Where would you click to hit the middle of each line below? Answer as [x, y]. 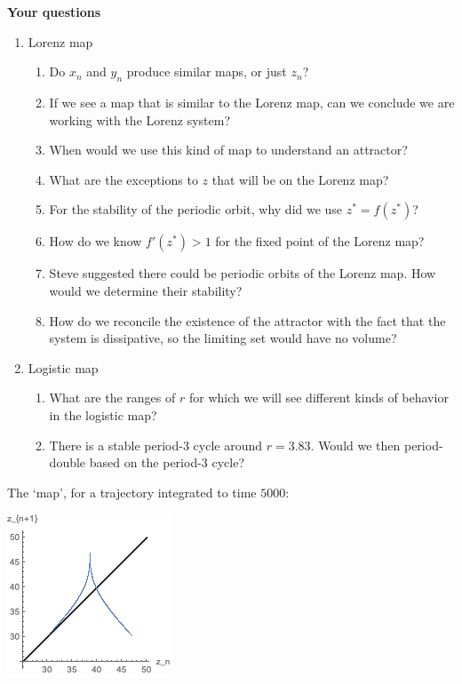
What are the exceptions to [123, 179]
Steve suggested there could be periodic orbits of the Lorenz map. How [243, 273]
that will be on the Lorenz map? [300, 179]
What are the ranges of [112, 398]
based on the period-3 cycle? [167, 462]
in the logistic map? [103, 414]
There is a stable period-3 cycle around [156, 445]
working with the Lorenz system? [139, 119]
